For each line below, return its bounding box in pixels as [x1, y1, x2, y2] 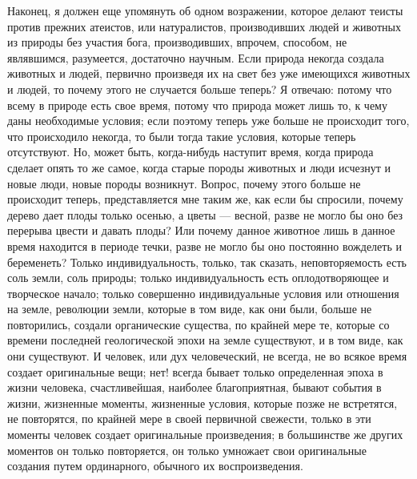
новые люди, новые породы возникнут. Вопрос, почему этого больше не [7, 175, 361, 191]
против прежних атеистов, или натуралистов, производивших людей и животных [7, 18, 401, 34]
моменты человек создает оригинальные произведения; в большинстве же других [7, 426, 403, 443]
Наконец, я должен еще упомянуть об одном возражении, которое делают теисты [7, 2, 403, 18]
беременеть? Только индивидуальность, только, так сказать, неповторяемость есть [7, 253, 407, 270]
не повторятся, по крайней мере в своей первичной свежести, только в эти [7, 410, 371, 427]
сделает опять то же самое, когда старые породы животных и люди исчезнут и [7, 159, 391, 175]
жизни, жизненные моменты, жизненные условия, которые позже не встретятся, [7, 394, 398, 411]
